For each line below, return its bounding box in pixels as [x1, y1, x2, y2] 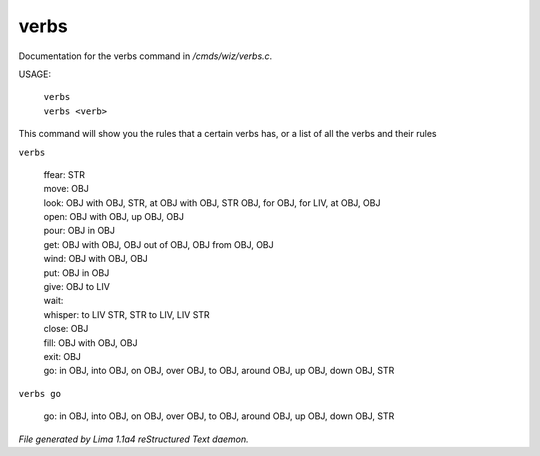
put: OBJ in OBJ [43, 266, 110, 279]
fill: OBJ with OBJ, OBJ [43, 336, 138, 349]
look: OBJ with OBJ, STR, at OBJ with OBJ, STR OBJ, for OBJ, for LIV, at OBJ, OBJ [43, 196, 381, 209]
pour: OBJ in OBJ [43, 225, 115, 237]
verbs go [18, 388, 62, 399]
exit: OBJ [43, 350, 82, 362]
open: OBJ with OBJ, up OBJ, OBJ [43, 211, 185, 223]
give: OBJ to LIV [43, 281, 110, 293]
